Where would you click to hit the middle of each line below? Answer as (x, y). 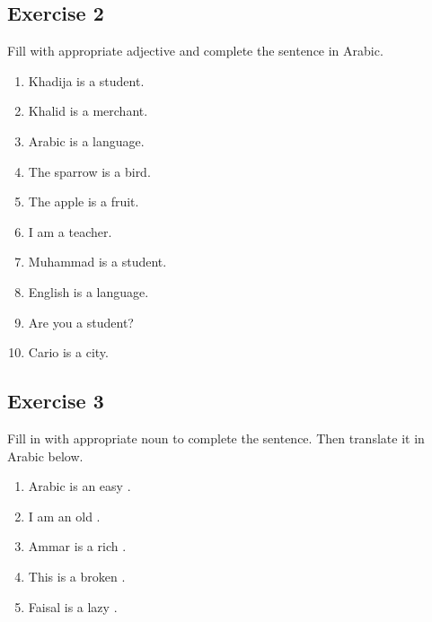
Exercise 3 (56, 401)
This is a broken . (77, 576)
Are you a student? (81, 322)
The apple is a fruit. (84, 201)
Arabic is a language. (86, 140)
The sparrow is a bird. (89, 171)
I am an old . (64, 516)
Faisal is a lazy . (73, 606)
